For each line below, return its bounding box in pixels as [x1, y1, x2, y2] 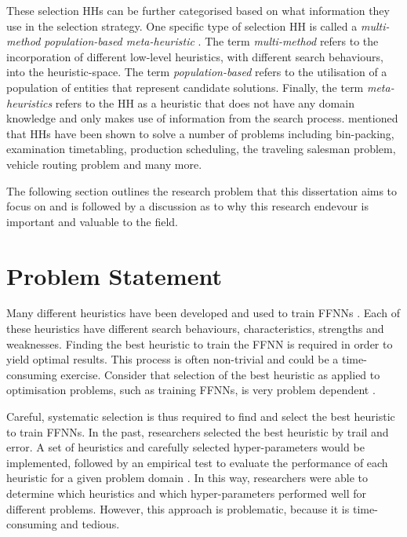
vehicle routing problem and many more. [6, 155, 202, 172]
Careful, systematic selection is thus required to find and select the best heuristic [6, 408, 395, 424]
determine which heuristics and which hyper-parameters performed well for [6, 484, 367, 501]
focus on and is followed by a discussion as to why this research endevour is [6, 198, 369, 214]
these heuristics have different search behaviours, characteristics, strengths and [6, 320, 384, 337]
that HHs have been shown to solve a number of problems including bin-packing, [6, 125, 394, 141]
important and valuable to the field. [6, 213, 179, 229]
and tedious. [60, 516, 120, 532]
